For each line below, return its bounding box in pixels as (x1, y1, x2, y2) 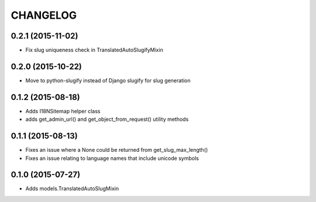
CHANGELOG (11, 9, 77, 22)
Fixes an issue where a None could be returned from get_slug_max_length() (25, 147, 208, 154)
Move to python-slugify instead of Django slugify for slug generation (25, 76, 191, 84)
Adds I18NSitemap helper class (25, 107, 101, 114)
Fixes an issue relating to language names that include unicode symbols (25, 155, 199, 162)
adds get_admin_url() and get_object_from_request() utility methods (25, 116, 189, 123)
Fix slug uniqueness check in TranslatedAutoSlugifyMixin (25, 47, 163, 54)
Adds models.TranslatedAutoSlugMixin (25, 185, 119, 192)
